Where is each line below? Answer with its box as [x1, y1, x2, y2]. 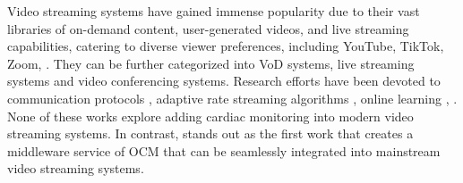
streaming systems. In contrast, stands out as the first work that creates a [7, 124, 414, 143]
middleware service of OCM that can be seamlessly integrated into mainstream [7, 141, 441, 160]
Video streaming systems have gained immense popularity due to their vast [7, 2, 420, 20]
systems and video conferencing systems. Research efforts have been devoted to [7, 71, 441, 90]
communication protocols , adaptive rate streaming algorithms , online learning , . [7, 88, 458, 107]
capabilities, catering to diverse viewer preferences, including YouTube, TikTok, [7, 37, 444, 55]
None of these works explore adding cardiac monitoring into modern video [7, 106, 414, 125]
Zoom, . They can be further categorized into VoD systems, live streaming [7, 54, 415, 72]
